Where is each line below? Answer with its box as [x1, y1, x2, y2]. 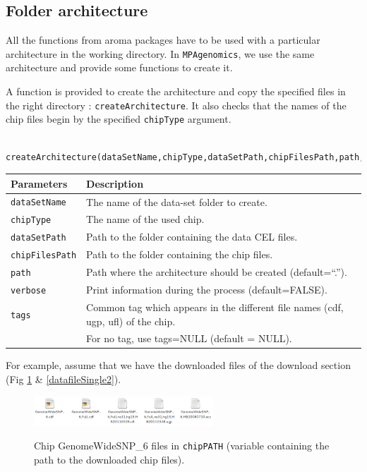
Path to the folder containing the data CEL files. [86, 229, 298, 244]
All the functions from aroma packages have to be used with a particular [6, 32, 320, 47]
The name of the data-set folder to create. [86, 194, 267, 209]
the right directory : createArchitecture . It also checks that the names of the [6, 97, 347, 112]
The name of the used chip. [86, 212, 205, 226]
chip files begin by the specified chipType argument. [6, 111, 231, 126]
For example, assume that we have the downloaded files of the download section [6, 358, 351, 373]
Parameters [11, 176, 68, 190]
